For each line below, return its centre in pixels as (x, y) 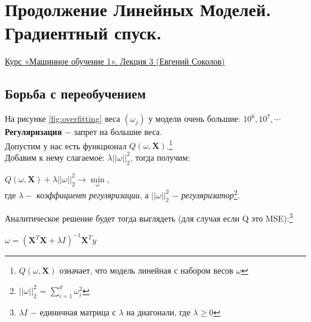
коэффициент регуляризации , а (93, 194)
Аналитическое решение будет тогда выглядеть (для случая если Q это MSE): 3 (149, 217)
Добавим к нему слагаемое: (55, 157)
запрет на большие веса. (118, 132)
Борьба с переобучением (75, 93)
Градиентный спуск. (83, 33)
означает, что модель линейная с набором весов (146, 270)
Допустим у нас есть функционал (66, 145)
